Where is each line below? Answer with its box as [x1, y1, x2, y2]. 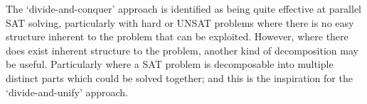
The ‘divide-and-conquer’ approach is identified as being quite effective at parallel [6, 1, 362, 16]
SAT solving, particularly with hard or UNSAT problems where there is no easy [6, 15, 354, 30]
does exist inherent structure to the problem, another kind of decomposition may [6, 42, 358, 57]
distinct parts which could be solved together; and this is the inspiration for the [6, 70, 353, 85]
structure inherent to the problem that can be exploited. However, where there [6, 29, 349, 44]
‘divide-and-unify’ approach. [6, 84, 128, 99]
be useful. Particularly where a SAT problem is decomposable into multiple [6, 57, 334, 71]
